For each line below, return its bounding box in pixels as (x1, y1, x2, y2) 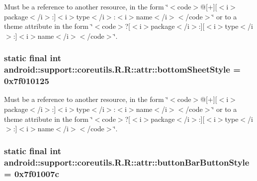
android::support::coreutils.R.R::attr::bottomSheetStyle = (4, 63, 241, 76)
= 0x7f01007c (4, 167, 59, 180)
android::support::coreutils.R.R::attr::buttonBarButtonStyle (4, 156, 250, 168)
